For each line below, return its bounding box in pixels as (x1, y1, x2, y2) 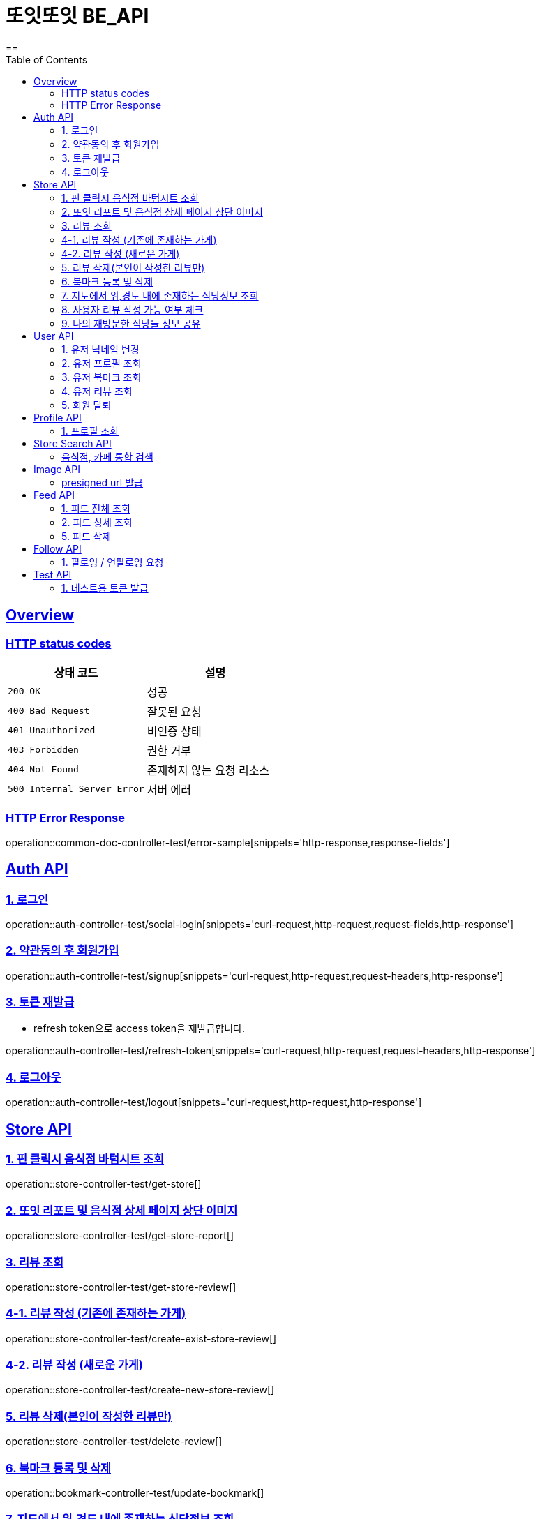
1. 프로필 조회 (61, 424, 119, 437)
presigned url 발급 (61, 476, 143, 488)
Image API (33, 463, 80, 475)
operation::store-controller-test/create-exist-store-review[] (6, 1332, 277, 1345)
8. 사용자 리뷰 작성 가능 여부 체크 (61, 303, 204, 315)
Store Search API (33, 437, 112, 449)
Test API (33, 568, 72, 581)
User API (33, 329, 74, 342)
